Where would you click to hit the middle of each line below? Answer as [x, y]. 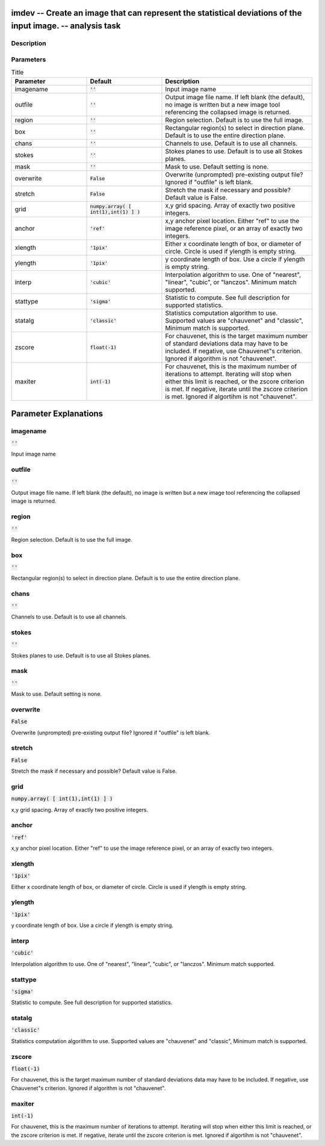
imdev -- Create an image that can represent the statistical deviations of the [156, 13]
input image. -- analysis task [66, 26]
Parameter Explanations [57, 413]
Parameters [29, 59]
